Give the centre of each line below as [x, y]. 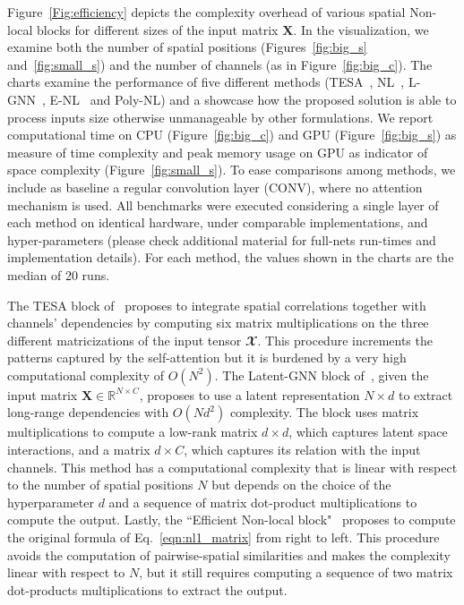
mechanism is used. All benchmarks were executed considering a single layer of [223, 205]
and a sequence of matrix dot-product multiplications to [263, 502]
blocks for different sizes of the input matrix [158, 29]
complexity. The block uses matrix [324, 412]
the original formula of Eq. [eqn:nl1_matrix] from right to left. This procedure [223, 537]
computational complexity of [86, 375]
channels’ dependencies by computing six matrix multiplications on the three [218, 323]
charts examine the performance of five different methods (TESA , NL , [206, 82]
